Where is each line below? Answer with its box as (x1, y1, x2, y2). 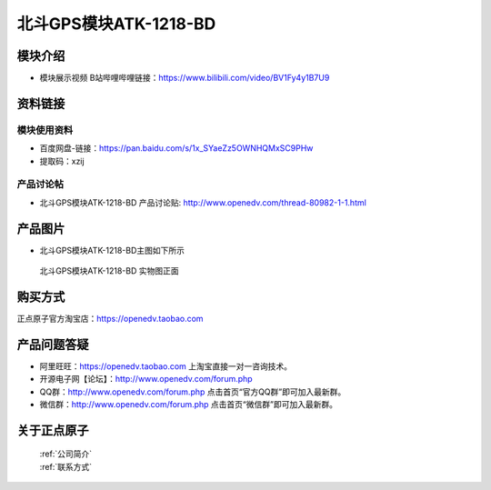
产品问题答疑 (16, 336, 89, 352)
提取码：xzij (39, 155, 85, 166)
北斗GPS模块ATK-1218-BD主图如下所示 (39, 245, 185, 255)
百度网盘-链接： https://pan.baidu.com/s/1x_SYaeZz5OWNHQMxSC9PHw (39, 143, 314, 154)
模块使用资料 (16, 124, 74, 136)
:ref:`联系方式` (39, 461, 93, 472)
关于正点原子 (16, 423, 89, 438)
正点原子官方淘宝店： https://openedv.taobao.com (16, 313, 204, 324)
